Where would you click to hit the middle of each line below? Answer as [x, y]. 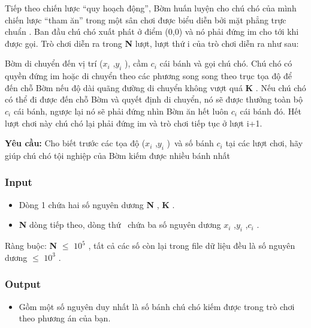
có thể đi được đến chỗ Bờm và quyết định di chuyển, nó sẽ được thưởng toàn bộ [154, 99]
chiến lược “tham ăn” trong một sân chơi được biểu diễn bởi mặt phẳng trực [146, 19]
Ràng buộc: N [31, 246]
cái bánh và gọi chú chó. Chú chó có [226, 63]
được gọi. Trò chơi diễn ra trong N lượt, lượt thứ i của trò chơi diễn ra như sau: [152, 43]
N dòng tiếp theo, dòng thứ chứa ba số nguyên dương [120, 225]
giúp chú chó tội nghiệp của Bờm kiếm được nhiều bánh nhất [117, 155]
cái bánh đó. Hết [271, 111]
